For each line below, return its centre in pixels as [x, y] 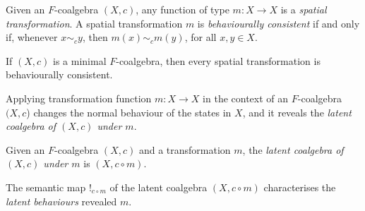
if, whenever [32, 37]
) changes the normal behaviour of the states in [129, 112]
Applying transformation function [79, 98]
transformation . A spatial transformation [94, 23]
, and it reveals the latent [297, 112]
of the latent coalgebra [158, 187]
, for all [201, 37]
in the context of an [246, 98]
